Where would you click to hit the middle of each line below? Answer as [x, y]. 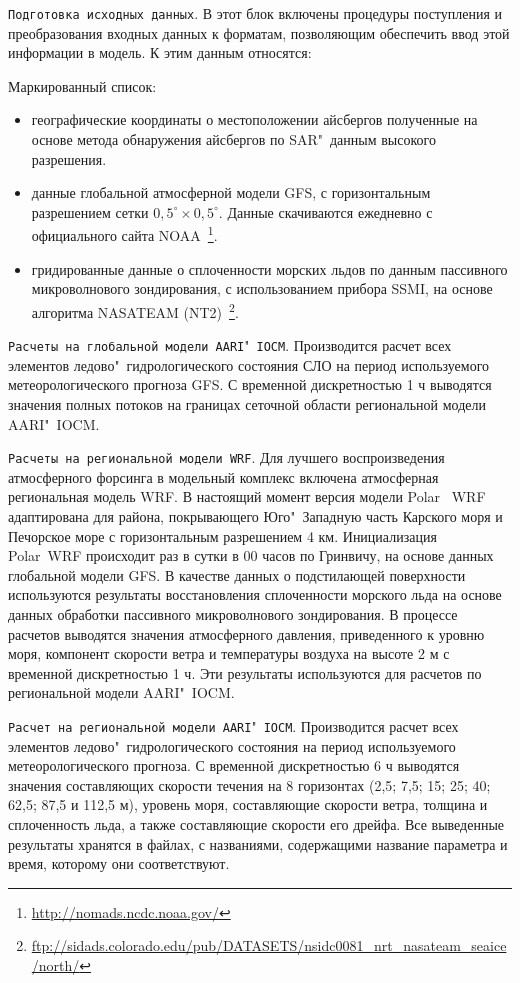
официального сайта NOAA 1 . [124, 234]
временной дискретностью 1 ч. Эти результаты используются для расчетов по [245, 672]
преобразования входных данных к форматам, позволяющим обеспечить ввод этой [259, 32]
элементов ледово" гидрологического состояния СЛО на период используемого [249, 364]
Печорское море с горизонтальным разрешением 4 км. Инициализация [222, 535]
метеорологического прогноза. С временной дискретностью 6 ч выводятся [234, 765]
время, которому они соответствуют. [119, 863]
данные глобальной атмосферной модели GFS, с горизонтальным [231, 192]
